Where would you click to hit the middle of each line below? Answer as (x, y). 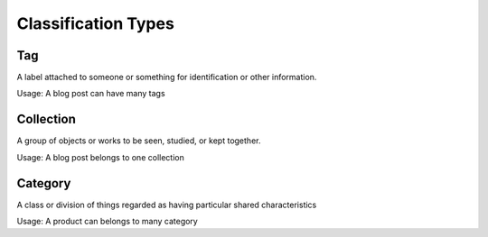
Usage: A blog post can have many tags (91, 94)
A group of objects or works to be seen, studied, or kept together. (139, 141)
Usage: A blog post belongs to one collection (100, 157)
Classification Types (96, 23)
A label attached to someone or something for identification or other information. (167, 77)
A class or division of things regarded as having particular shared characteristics (167, 205)
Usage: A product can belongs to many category (107, 222)
